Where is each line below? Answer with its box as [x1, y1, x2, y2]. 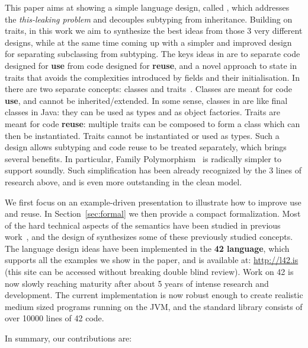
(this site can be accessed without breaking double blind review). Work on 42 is [5, 265, 294, 278]
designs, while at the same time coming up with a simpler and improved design [5, 36, 292, 48]
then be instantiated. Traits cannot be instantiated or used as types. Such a [5, 129, 280, 141]
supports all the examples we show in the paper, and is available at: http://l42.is [5, 254, 299, 266]
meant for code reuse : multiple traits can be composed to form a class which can [5, 117, 300, 129]
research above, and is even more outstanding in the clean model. [5, 175, 242, 188]
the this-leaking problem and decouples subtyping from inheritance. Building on [5, 12, 293, 25]
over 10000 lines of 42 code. [5, 312, 104, 324]
